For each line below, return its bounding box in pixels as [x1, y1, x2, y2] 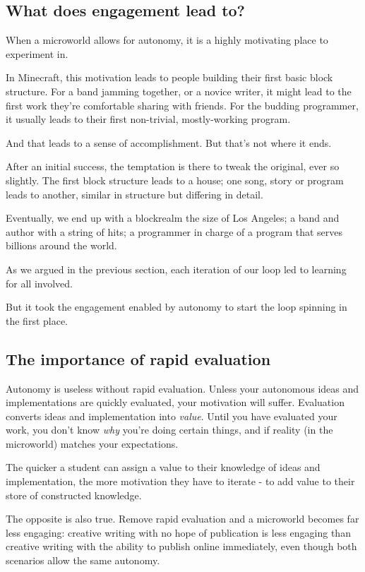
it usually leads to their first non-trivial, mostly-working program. [6, 112, 291, 126]
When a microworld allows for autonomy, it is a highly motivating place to [6, 32, 328, 47]
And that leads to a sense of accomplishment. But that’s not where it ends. [6, 135, 332, 150]
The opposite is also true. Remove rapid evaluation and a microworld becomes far [6, 511, 359, 526]
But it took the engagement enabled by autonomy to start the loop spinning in [6, 299, 347, 314]
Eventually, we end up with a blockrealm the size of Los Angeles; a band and [6, 210, 340, 225]
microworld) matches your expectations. [6, 436, 179, 451]
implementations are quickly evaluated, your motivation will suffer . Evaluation [6, 395, 345, 410]
